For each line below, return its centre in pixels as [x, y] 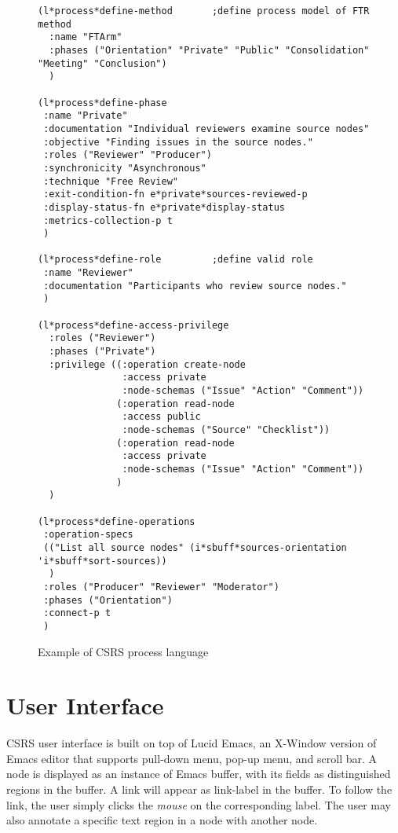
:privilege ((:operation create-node [147, 364]
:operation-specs [88, 535]
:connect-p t [77, 613]
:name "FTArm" [86, 37]
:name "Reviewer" [88, 273]
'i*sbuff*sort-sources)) [102, 561]
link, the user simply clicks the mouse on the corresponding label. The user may [199, 804]
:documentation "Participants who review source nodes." [195, 286]
